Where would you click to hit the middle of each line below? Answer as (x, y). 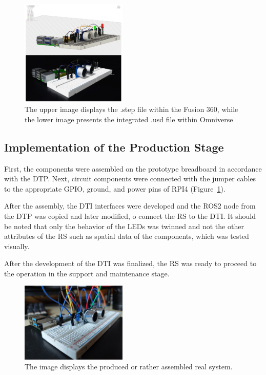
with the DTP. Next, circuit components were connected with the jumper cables (130, 179)
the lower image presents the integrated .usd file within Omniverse (129, 119)
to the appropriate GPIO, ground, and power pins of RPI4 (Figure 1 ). (115, 188)
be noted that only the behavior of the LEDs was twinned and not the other (124, 226)
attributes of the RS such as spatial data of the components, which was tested (127, 236)
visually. (17, 246)
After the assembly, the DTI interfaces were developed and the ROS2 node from (130, 206)
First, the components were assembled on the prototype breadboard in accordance (133, 168)
